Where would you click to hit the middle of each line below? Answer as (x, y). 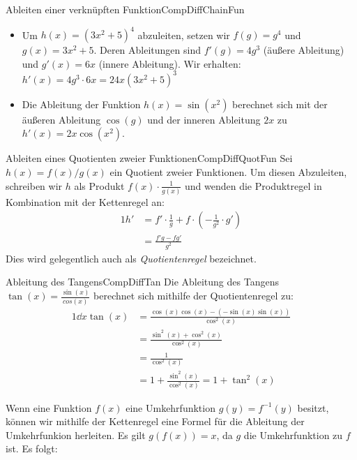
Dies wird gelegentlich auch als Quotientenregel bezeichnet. (131, 258)
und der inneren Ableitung (204, 119)
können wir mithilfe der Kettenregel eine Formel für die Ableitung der (155, 421)
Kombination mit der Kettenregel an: (85, 201)
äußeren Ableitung (61, 119)
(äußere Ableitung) (304, 50)
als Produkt (99, 185)
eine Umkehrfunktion (170, 407)
